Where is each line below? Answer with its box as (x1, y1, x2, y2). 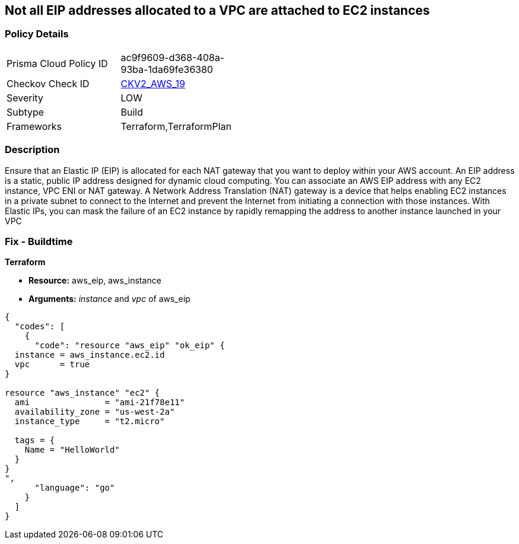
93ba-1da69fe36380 (120, 63, 214, 75)
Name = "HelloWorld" (24, 445, 120, 455)
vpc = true (14, 360, 90, 370)
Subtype (7, 106, 44, 118)
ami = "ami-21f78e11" (14, 397, 185, 408)
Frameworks (7, 120, 62, 132)
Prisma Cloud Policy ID (7, 57, 108, 69)
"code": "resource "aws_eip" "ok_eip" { (34, 341, 225, 351)
